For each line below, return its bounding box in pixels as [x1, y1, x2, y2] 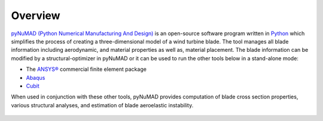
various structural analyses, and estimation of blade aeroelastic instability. [11, 101, 194, 108]
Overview [11, 9, 60, 22]
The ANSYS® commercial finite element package [26, 66, 147, 73]
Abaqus [26, 74, 45, 81]
